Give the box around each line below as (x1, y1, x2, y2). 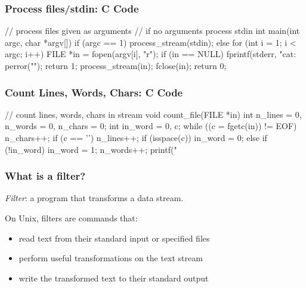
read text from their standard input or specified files (18, 231, 210, 244)
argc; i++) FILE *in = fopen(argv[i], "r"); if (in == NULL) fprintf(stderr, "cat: (5, 48, 296, 60)
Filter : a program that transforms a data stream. (5, 192, 184, 204)
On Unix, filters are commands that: (5, 212, 138, 224)
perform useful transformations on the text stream (18, 252, 203, 264)
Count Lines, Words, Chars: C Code (5, 84, 183, 99)
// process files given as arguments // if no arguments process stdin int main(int (5, 24, 300, 37)
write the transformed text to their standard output (18, 271, 209, 284)
